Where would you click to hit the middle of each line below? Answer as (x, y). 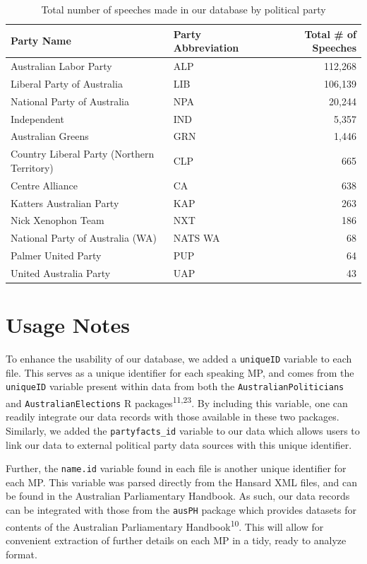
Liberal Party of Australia (67, 83)
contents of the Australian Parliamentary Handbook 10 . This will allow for (165, 525)
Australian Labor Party (61, 66)
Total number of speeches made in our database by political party (183, 9)
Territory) (32, 167)
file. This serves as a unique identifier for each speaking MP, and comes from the (180, 372)
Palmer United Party (56, 255)
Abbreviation (206, 48)
